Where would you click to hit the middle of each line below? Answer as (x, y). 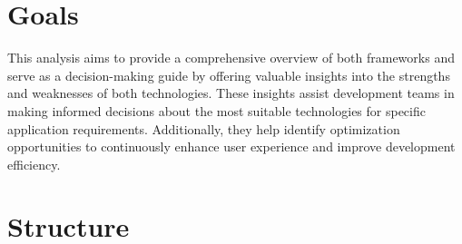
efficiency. (34, 164)
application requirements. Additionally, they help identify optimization (204, 128)
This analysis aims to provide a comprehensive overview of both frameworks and (231, 58)
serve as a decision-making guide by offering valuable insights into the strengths (229, 75)
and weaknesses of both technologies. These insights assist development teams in (231, 93)
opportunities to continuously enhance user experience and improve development (231, 146)
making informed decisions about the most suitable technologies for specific (216, 110)
